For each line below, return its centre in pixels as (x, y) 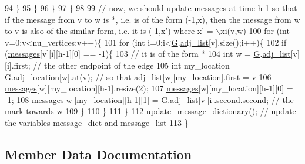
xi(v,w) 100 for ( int (255, 31)
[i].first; (18, 65)
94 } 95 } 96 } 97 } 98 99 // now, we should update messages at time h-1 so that (151, 8)
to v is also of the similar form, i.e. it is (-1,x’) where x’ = (109, 31)
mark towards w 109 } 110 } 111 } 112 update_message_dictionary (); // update (150, 111)
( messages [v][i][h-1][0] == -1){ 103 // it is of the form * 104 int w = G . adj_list (148, 54)
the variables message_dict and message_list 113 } (97, 122)
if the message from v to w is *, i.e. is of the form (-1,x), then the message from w (152, 19)
